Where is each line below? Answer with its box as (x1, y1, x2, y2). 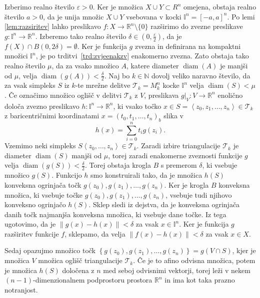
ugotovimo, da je (4, 219, 56, 229)
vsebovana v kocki (126, 11, 181, 21)
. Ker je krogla (164, 179, 209, 190)
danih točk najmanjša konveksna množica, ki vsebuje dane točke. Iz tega (4, 209, 226, 219)
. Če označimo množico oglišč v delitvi (4, 89, 122, 100)
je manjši (219, 60, 248, 70)
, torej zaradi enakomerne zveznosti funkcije (108, 150, 242, 160)
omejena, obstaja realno (183, 1, 256, 11)
